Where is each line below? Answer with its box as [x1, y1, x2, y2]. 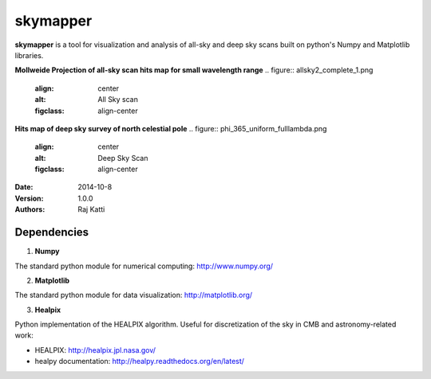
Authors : [14, 205, 45, 214]
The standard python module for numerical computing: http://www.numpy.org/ [14, 261, 274, 271]
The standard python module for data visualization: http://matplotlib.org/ [14, 291, 253, 300]
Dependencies [14, 225, 89, 239]
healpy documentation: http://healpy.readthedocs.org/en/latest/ [34, 357, 245, 366]
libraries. [14, 50, 44, 60]
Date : [14, 182, 34, 192]
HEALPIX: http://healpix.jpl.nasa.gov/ [34, 345, 156, 354]
